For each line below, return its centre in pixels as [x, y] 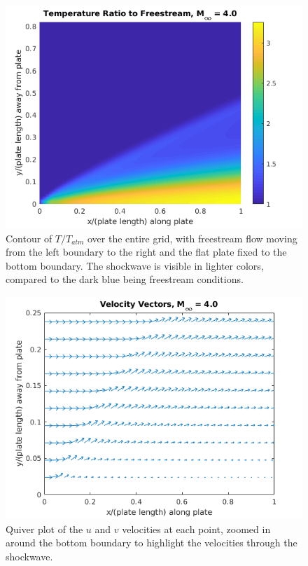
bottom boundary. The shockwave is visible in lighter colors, [135, 265]
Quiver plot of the [44, 529]
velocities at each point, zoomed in [196, 529]
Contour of [29, 238]
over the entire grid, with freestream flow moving [192, 238]
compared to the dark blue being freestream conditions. [125, 279]
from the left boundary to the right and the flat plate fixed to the [146, 252]
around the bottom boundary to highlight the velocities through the [152, 543]
